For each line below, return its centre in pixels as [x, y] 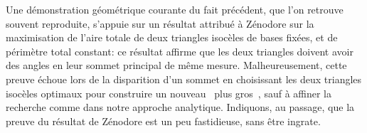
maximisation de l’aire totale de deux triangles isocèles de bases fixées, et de [172, 37]
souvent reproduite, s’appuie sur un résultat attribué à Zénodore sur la [160, 23]
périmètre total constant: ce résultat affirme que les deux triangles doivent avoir [180, 51]
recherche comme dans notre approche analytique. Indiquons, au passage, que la [180, 107]
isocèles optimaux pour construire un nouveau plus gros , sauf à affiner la [169, 93]
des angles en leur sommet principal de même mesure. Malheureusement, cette [176, 65]
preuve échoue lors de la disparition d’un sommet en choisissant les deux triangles [184, 79]
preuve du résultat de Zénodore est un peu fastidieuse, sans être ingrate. [163, 121]
